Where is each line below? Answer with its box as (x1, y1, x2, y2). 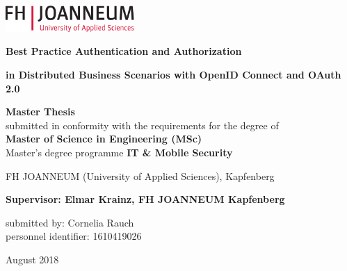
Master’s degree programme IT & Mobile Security (6, 145, 233, 159)
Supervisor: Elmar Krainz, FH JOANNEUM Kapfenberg (6, 192, 285, 206)
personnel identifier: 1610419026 (6, 229, 142, 243)
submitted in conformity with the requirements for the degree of (6, 117, 279, 132)
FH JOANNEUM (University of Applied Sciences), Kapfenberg (6, 168, 275, 183)
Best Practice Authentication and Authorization (6, 44, 242, 58)
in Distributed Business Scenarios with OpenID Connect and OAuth (6, 67, 341, 81)
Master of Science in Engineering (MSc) (6, 131, 202, 146)
